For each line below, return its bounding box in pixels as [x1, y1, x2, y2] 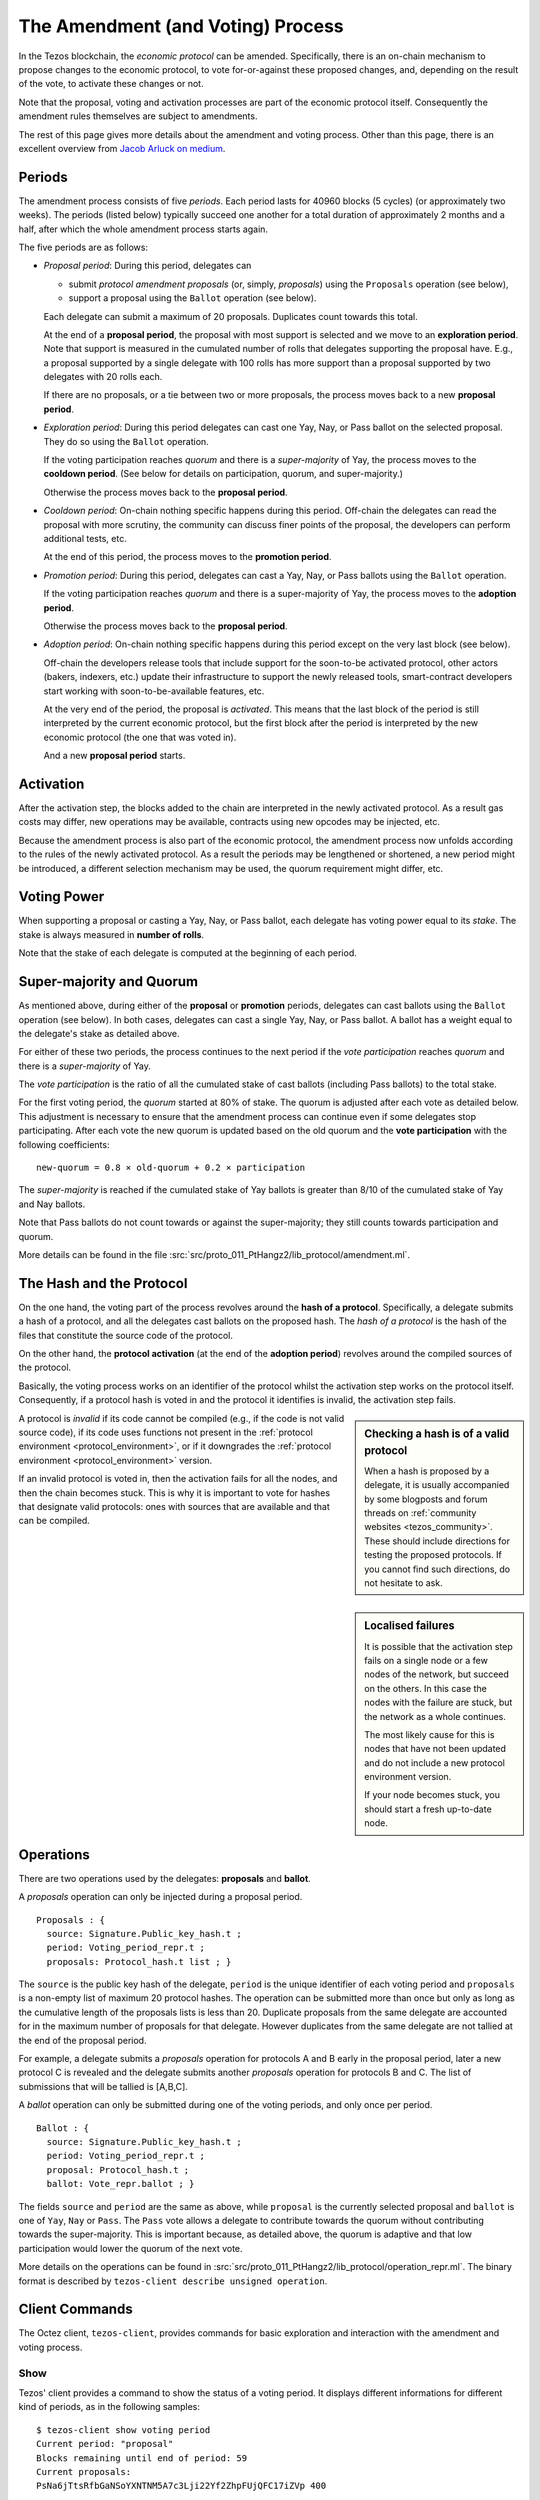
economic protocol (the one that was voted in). [43, 731, 237, 743]
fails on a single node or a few [364, 1654, 489, 1666]
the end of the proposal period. [18, 2034, 147, 2046]
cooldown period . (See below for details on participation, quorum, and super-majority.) [43, 468, 404, 480]
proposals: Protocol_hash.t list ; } [46, 1956, 232, 1967]
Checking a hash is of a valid [364, 1426, 510, 1440]
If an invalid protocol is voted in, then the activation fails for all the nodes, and [18, 1473, 338, 1485]
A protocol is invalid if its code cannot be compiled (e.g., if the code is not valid [18, 1412, 345, 1424]
